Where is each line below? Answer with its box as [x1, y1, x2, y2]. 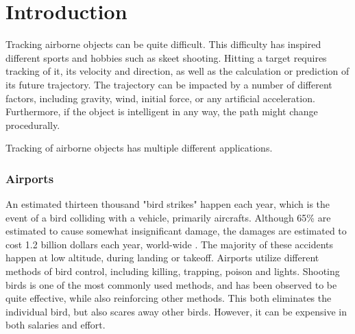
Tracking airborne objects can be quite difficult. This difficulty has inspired [5, 37, 321, 51]
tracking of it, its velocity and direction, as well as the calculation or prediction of [5, 64, 350, 78]
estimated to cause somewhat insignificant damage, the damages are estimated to [5, 224, 347, 238]
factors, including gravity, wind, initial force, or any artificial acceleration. [5, 91, 315, 105]
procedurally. [5, 117, 60, 132]
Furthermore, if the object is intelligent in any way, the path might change [5, 104, 318, 119]
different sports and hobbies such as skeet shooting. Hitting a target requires [5, 50, 327, 64]
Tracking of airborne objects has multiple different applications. [5, 141, 273, 155]
